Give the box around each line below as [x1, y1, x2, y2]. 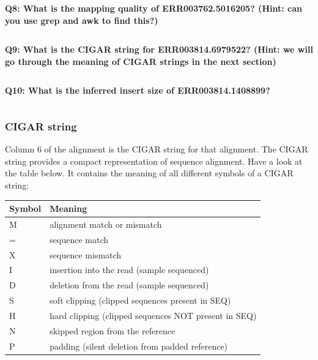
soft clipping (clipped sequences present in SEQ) [50, 294, 231, 307]
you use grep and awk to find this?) [5, 13, 158, 26]
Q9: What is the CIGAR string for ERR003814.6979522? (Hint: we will [5, 43, 313, 56]
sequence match [50, 233, 109, 246]
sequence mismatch [50, 248, 122, 261]
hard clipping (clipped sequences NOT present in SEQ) [50, 309, 257, 321]
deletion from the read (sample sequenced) [50, 279, 209, 291]
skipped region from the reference [50, 324, 176, 337]
